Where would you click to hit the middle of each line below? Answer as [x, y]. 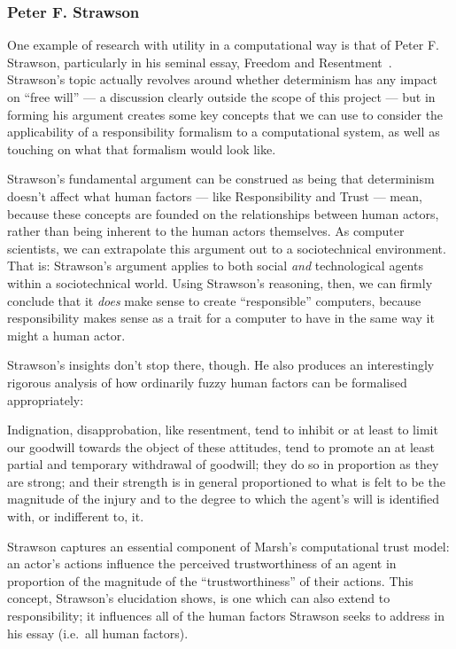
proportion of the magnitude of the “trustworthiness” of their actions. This [210, 580]
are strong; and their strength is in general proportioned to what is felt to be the [226, 481]
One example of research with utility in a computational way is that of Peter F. [223, 45]
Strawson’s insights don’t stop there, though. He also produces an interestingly [221, 365]
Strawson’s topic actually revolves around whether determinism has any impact [222, 79]
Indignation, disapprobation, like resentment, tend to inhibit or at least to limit [223, 430]
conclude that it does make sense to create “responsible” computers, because [214, 300]
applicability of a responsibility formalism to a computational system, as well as [224, 132]
